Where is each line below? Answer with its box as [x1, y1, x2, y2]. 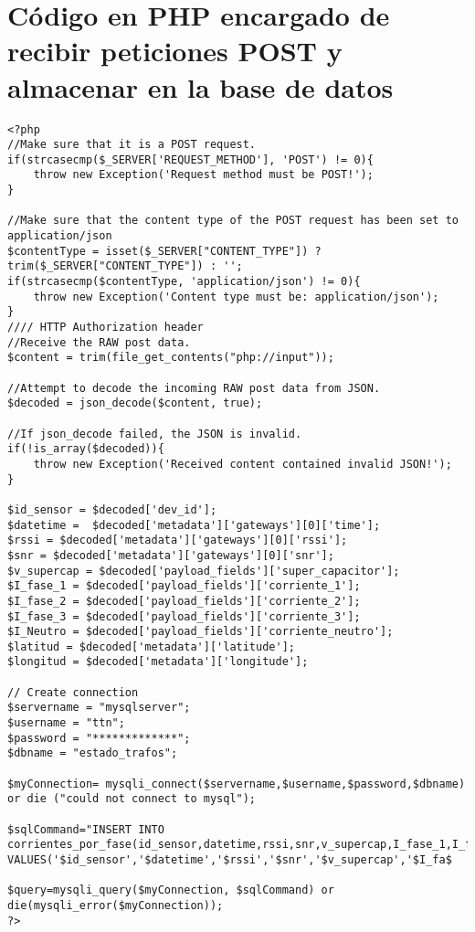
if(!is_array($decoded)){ [7, 442, 164, 456]
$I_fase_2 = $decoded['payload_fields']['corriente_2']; [7, 594, 361, 608]
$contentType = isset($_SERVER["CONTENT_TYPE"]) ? [7, 244, 322, 258]
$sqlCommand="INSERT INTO [7, 822, 164, 836]
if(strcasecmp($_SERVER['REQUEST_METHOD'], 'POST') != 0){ [7, 153, 374, 166]
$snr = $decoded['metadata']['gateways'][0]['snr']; [7, 548, 334, 562]
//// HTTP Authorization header [7, 321, 204, 334]
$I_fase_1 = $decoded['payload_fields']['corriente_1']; [7, 579, 361, 593]
